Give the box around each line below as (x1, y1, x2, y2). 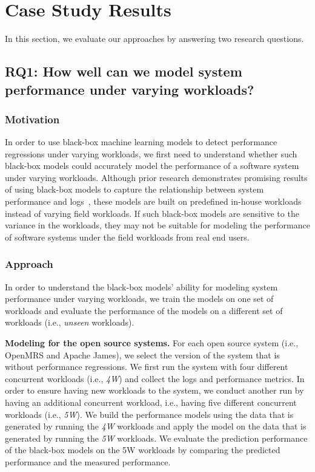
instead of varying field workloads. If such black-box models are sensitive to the (5, 207, 299, 219)
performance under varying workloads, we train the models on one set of (5, 292, 274, 305)
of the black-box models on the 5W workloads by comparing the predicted (5, 443, 280, 456)
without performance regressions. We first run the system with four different (5, 360, 288, 373)
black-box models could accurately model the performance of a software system (5, 159, 299, 172)
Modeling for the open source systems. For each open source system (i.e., (5, 337, 299, 349)
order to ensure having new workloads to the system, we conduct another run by (5, 384, 304, 397)
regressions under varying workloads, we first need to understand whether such (5, 147, 297, 160)
